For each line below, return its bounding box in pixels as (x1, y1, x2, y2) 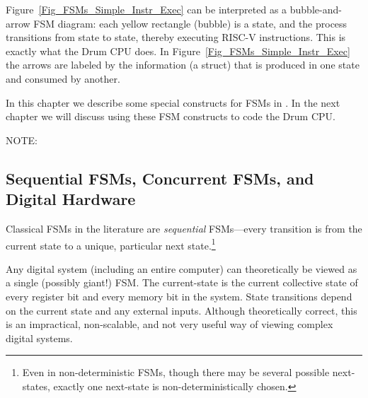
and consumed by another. (6, 71, 120, 86)
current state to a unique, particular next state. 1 (6, 235, 216, 252)
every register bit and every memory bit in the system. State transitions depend (6, 288, 352, 303)
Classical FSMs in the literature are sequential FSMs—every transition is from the (6, 221, 362, 235)
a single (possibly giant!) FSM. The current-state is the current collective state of (6, 275, 358, 290)
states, (22, 378, 50, 393)
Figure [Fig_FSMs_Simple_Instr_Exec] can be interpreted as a (6, 2, 287, 16)
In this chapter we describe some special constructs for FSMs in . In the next (6, 95, 340, 110)
